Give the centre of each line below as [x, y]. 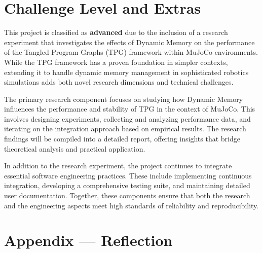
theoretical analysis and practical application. [75, 148]
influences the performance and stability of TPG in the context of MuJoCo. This [130, 109]
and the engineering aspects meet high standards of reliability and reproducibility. [132, 205]
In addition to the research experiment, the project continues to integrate [118, 166]
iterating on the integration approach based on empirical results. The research [125, 129]
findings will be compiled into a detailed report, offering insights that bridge [122, 139]
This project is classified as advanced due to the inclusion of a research [116, 32]
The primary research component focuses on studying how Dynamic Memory [124, 99]
